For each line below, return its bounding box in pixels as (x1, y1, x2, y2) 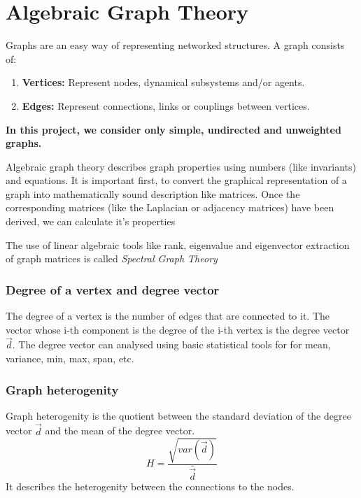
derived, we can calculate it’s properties (6, 214, 176, 229)
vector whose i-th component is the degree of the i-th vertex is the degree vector (6, 322, 350, 336)
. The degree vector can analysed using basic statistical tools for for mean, (12, 337, 331, 352)
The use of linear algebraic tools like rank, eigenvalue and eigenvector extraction (6, 237, 350, 252)
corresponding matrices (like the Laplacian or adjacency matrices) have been (6, 200, 334, 215)
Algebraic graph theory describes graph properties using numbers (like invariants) (6, 159, 356, 173)
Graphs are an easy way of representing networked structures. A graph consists (6, 38, 345, 52)
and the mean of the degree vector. (45, 423, 195, 438)
